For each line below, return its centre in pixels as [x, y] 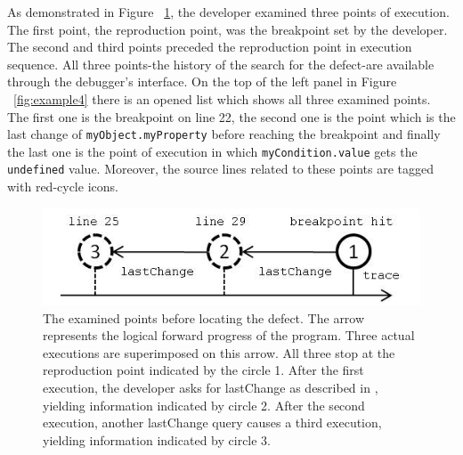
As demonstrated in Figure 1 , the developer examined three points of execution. [228, 12]
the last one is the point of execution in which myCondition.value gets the [212, 151]
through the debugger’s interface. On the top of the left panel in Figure [202, 81]
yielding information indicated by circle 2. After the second [204, 405]
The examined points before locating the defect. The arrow [204, 317]
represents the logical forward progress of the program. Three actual [229, 335]
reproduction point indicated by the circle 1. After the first [203, 370]
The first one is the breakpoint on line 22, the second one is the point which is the [231, 116]
